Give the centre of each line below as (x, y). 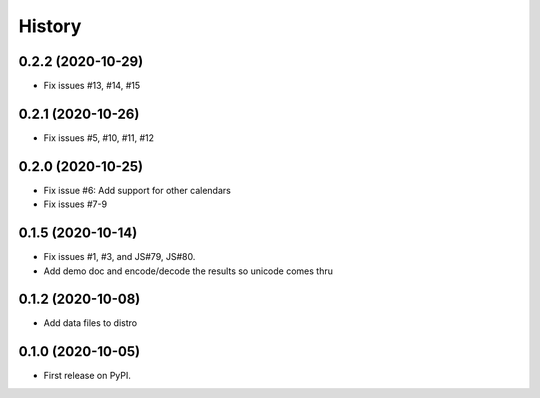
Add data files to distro (90, 323)
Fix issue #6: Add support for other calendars (137, 190)
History (50, 26)
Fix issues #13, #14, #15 (92, 86)
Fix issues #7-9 (75, 204)
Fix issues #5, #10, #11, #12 (99, 137)
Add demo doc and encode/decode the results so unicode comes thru (188, 271)
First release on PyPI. (87, 376)
